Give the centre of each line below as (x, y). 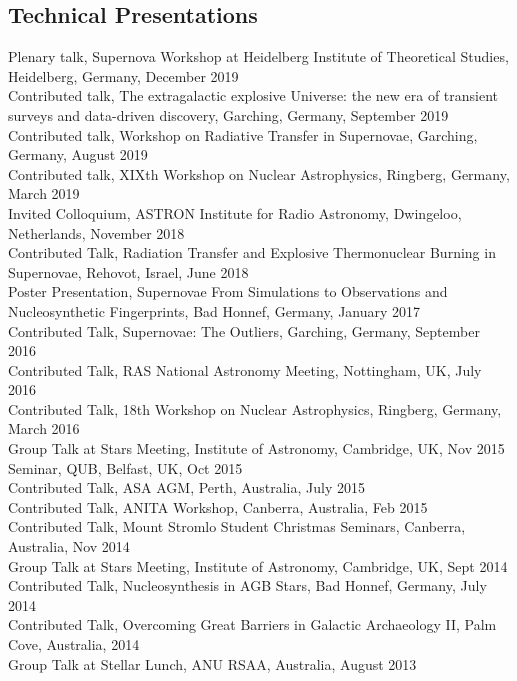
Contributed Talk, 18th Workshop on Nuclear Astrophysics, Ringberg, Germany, (255, 408)
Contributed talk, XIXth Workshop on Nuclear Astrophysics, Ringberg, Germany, (259, 173)
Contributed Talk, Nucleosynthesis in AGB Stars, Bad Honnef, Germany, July (247, 585)
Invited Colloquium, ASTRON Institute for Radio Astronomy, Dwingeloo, (235, 212)
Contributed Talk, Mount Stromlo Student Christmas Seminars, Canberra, (237, 526)
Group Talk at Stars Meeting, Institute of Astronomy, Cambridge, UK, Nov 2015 (256, 448)
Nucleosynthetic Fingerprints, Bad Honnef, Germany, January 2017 (214, 310)
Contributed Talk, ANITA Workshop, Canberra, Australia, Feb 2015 (218, 506)
